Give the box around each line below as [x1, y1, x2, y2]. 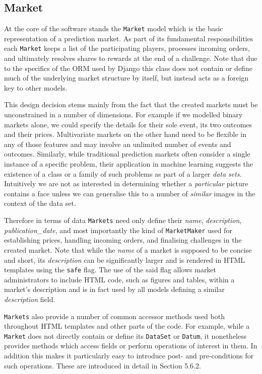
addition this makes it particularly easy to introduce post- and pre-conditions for [4, 350, 254, 361]
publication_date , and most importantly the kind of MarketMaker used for [4, 225, 232, 235]
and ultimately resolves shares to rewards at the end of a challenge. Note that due [4, 53, 257, 63]
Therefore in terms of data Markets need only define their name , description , [4, 215, 242, 226]
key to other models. [4, 82, 68, 93]
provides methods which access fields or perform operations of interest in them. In [4, 340, 257, 351]
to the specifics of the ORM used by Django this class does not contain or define [4, 62, 252, 73]
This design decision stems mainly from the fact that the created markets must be [4, 99, 258, 110]
